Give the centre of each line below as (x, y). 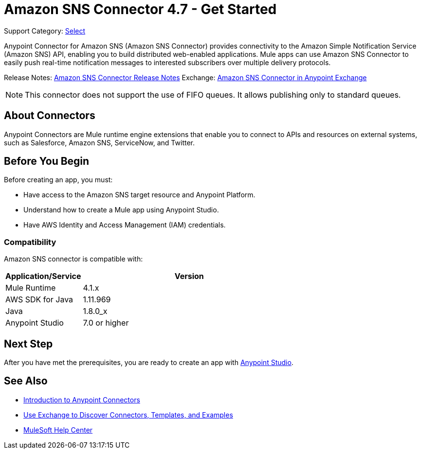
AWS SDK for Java (39, 300)
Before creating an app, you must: (58, 180)
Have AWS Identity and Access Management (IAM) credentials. (125, 225)
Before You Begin (47, 161)
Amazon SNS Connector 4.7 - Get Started (140, 9)
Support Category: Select (45, 31)
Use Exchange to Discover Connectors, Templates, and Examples (128, 415)
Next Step (28, 344)
